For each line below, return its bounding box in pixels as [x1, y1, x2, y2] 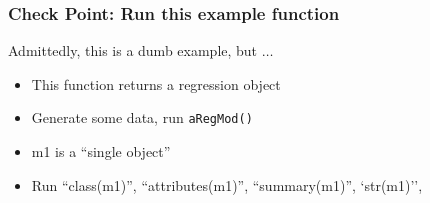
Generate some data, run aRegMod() [31, 107, 253, 128]
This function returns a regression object [31, 73, 281, 94]
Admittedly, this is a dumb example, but [8, 40, 258, 61]
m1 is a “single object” [31, 141, 171, 162]
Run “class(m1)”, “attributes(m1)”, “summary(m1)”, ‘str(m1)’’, [31, 174, 423, 195]
